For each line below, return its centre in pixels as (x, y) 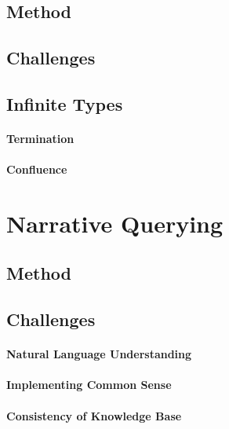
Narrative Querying (115, 223)
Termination (40, 138)
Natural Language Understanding (99, 354)
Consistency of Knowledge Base (94, 415)
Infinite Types (65, 103)
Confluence (37, 169)
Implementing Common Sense (89, 385)
